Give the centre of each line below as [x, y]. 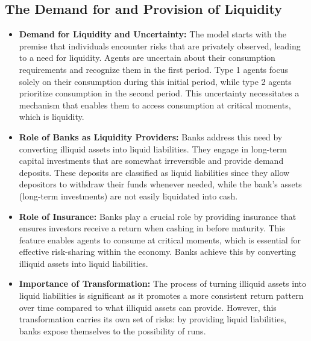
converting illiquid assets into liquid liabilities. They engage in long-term [153, 149]
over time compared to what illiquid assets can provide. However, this [148, 307]
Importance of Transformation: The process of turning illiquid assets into [162, 283]
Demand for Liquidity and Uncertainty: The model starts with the [152, 34]
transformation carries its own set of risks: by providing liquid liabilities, [152, 319]
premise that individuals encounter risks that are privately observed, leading [160, 45]
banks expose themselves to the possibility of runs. [112, 330]
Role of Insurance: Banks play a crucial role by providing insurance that [158, 216]
